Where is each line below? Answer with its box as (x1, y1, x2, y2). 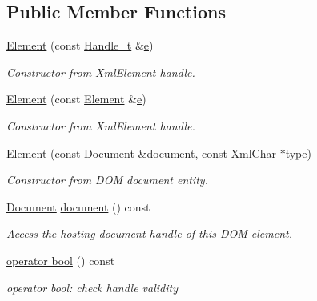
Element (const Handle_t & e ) (6, 37, 154, 54)
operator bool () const (6, 251, 115, 268)
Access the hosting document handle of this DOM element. (6, 225, 292, 242)
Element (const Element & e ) (6, 90, 146, 107)
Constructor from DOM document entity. (6, 171, 208, 188)
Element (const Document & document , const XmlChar (6, 144, 276, 161)
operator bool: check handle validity (6, 279, 178, 295)
